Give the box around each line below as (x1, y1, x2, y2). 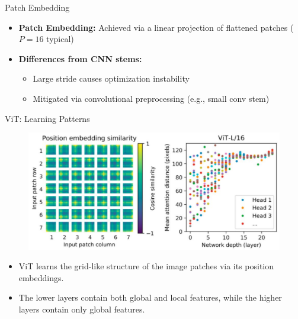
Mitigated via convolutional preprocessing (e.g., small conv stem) (33, 92, 270, 104)
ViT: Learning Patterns (5, 112, 90, 124)
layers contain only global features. (18, 303, 145, 315)
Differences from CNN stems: (18, 52, 142, 65)
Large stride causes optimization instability (33, 72, 190, 85)
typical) (46, 33, 74, 45)
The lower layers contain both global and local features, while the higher (18, 291, 282, 304)
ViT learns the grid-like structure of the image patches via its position (18, 260, 274, 272)
